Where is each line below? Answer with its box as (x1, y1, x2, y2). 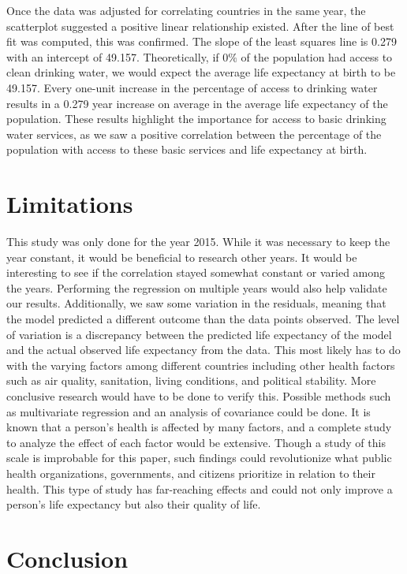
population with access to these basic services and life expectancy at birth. (6, 141, 368, 158)
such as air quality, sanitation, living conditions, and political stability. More (6, 372, 376, 389)
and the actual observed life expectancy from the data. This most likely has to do (6, 341, 401, 358)
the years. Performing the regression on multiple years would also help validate (6, 279, 387, 296)
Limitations (6, 188, 133, 220)
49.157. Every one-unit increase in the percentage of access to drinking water (6, 79, 378, 95)
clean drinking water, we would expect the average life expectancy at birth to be (6, 64, 396, 80)
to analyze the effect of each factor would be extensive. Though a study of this (6, 434, 386, 450)
